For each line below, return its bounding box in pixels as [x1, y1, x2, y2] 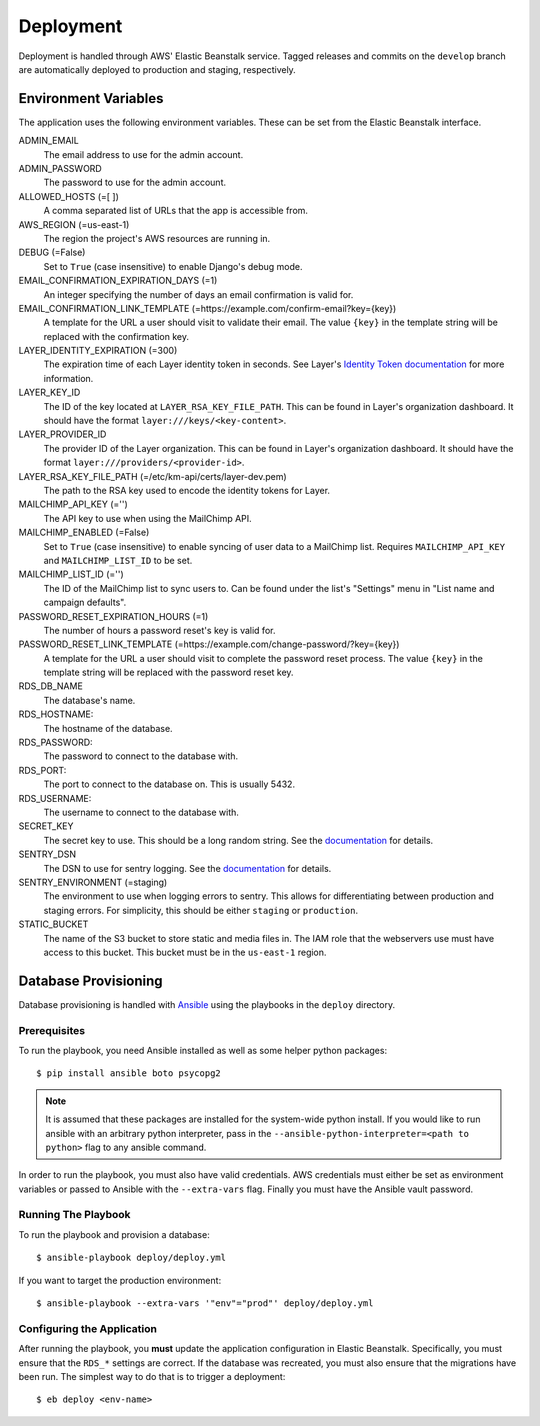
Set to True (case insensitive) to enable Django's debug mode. [43, 260, 304, 272]
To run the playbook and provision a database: [18, 1228, 210, 1240]
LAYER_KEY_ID [18, 386, 81, 399]
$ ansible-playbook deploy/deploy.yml [36, 1252, 227, 1264]
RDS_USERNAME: [18, 792, 92, 804]
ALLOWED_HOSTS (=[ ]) [18, 190, 120, 202]
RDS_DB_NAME [18, 680, 84, 692]
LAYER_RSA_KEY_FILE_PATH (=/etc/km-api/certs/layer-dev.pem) [18, 470, 287, 482]
